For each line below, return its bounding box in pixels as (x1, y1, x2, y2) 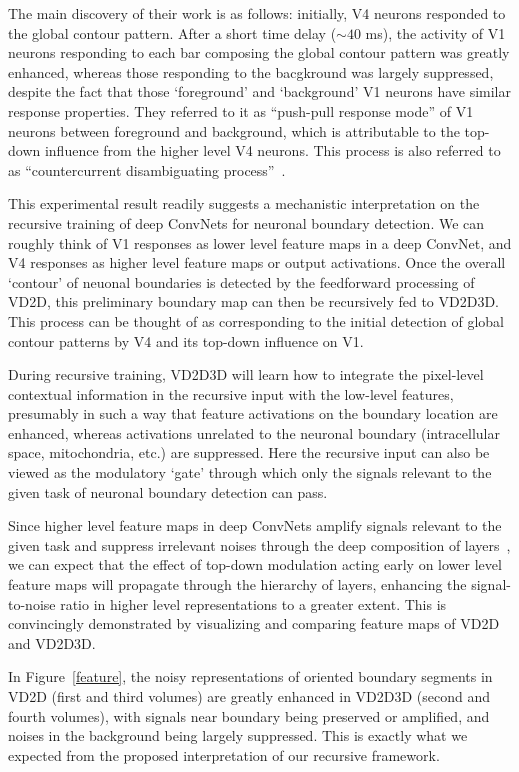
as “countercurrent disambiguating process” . (8, 159, 286, 180)
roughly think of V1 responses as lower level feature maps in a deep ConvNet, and (8, 232, 512, 253)
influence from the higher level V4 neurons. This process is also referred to (44, 140, 501, 161)
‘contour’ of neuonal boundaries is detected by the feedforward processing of (8, 271, 475, 292)
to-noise (8, 593, 56, 614)
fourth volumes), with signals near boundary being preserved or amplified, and (8, 705, 490, 726)
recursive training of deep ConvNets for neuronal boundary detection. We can (8, 212, 485, 233)
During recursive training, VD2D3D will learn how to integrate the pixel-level (8, 364, 484, 385)
